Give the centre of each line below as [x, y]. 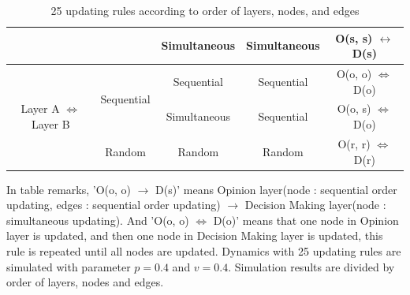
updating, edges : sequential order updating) [114, 205]
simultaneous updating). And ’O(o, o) [98, 220]
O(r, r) [354, 143]
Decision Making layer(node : [315, 205]
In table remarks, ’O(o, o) [69, 189]
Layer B [50, 124]
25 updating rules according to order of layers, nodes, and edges [205, 10]
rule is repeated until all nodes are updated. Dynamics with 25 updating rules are [204, 250]
